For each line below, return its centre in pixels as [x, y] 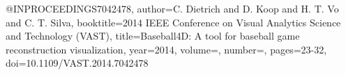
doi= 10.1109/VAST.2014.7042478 [77, 63]
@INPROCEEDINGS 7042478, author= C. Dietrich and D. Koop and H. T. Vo [172, 8]
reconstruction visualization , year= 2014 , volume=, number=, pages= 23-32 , [166, 49]
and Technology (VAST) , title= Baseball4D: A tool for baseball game [153, 36]
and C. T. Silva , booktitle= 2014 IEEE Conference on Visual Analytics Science [173, 22]
